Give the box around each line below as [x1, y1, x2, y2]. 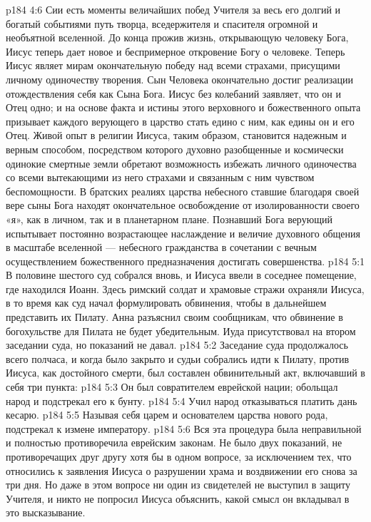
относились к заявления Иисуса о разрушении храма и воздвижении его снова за [6, 463, 357, 478]
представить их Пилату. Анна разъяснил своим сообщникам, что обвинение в [6, 309, 343, 324]
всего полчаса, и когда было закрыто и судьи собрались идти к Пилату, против [6, 351, 350, 366]
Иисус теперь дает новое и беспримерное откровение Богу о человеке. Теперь [6, 43, 345, 58]
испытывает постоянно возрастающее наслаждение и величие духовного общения [6, 225, 360, 240]
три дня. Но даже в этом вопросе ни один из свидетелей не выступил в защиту [6, 477, 351, 492]
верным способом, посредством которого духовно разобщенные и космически [6, 141, 344, 156]
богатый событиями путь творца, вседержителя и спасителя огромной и [6, 16, 318, 31]
